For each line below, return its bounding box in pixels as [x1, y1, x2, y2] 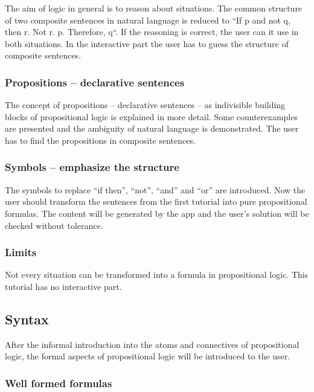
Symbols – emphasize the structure [5, 159, 179, 175]
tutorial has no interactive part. [5, 280, 122, 292]
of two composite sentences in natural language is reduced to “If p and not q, [5, 13, 290, 26]
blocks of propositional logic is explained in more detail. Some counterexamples [5, 110, 298, 123]
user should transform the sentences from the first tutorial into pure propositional [5, 195, 307, 208]
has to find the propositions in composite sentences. [5, 133, 196, 146]
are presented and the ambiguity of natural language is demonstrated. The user [5, 122, 299, 135]
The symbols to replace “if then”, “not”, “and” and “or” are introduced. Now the [5, 183, 306, 196]
